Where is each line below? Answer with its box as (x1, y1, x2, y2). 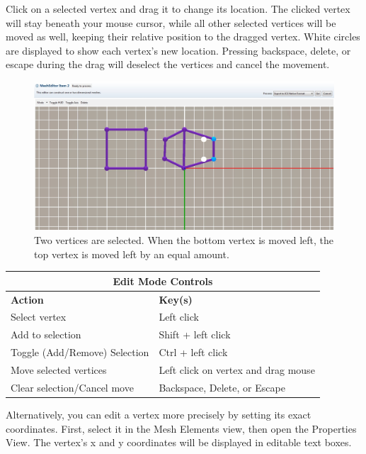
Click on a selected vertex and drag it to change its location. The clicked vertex (6, 1, 350, 16)
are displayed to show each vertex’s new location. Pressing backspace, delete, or (6, 43, 351, 57)
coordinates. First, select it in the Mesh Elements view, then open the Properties (6, 421, 357, 436)
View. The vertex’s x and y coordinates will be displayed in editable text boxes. (6, 435, 352, 450)
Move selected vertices (11, 362, 107, 377)
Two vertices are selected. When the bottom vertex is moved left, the (34, 233, 333, 248)
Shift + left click (159, 327, 231, 342)
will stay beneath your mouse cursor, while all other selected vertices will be (6, 15, 336, 30)
